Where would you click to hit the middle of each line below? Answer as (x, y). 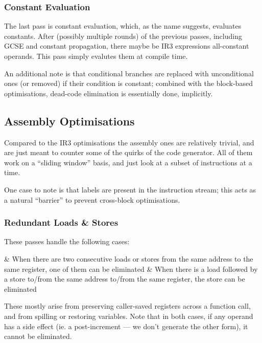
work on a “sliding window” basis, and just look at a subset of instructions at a (128, 162)
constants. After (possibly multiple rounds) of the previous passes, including (123, 36)
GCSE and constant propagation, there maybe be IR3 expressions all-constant (127, 46)
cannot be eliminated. (38, 336)
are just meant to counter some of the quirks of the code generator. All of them (128, 152)
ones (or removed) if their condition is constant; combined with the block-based (128, 83)
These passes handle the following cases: (67, 241)
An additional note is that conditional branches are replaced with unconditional (129, 73)
